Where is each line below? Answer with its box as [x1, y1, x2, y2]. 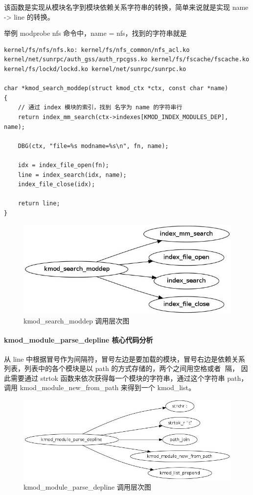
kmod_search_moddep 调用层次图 [23, 316, 130, 326]
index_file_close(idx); [18, 181, 95, 188]
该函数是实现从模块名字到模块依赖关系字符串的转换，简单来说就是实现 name [4, 2, 249, 12]
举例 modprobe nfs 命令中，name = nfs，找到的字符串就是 [4, 28, 187, 38]
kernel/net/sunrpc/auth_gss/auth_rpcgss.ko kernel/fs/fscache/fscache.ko [4, 56, 250, 63]
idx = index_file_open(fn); [18, 161, 109, 169]
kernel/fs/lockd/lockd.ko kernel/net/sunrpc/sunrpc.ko [4, 65, 186, 73]
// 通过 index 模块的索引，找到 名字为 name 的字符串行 [18, 104, 183, 111]
